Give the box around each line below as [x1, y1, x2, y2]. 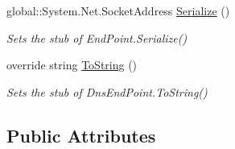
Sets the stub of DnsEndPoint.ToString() [6, 83, 208, 100]
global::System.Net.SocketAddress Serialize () [6, 2, 230, 19]
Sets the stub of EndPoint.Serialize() [6, 29, 188, 46]
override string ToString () [6, 56, 138, 73]
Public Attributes [6, 122, 156, 147]
